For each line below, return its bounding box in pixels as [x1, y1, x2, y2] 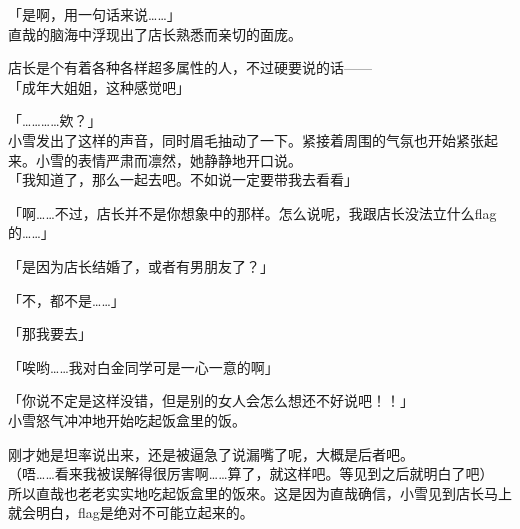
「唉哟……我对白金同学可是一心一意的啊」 [8, 356, 279, 377]
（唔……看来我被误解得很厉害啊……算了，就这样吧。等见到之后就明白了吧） [8, 463, 494, 484]
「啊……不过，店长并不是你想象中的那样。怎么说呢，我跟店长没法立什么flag [8, 202, 497, 223]
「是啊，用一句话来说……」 [8, 4, 181, 24]
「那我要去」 [8, 323, 92, 344]
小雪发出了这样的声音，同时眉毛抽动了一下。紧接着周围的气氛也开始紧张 [8, 129, 484, 150]
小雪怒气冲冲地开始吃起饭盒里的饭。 [8, 409, 246, 430]
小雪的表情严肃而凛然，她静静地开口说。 [35, 149, 302, 170]
